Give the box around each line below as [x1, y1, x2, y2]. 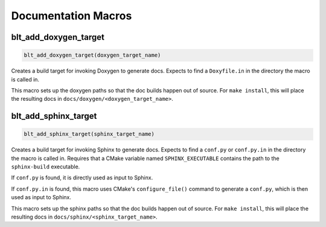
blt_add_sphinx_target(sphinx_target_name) [24, 130, 155, 138]
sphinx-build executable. [11, 163, 80, 170]
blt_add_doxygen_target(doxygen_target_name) [24, 52, 161, 59]
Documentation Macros [11, 9, 132, 22]
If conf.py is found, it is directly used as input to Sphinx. [11, 174, 153, 181]
